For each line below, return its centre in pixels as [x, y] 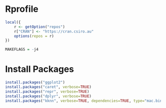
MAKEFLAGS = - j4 [22, 50]
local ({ [13, 22]
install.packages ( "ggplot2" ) [35, 82]
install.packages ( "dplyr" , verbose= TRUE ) [48, 96]
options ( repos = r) [34, 36]
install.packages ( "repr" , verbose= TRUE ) [47, 91]
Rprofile [22, 9]
